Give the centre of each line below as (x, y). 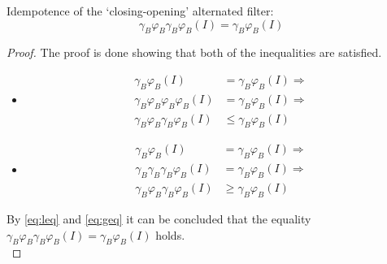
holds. (170, 234)
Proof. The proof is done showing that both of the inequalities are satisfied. (194, 52)
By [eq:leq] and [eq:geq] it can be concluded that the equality (159, 218)
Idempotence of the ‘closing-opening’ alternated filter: (140, 11)
